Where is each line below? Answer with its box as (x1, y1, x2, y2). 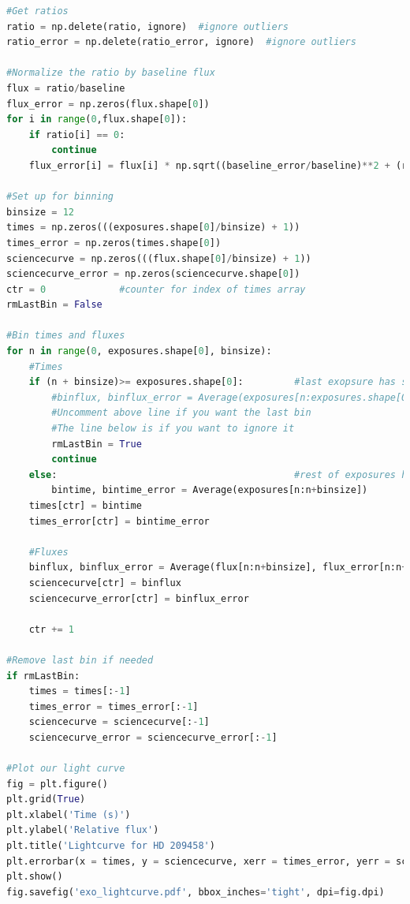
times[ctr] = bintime (28, 500, 142, 511)
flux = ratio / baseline (6, 82, 125, 94)
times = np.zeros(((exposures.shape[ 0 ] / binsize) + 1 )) (6, 222, 300, 233)
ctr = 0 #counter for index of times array (6, 283, 306, 295)
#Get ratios (6, 6, 69, 17)
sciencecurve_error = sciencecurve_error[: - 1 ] (28, 731, 278, 743)
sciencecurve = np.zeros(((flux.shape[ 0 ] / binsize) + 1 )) (6, 252, 311, 264)
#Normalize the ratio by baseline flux (6, 67, 215, 79)
